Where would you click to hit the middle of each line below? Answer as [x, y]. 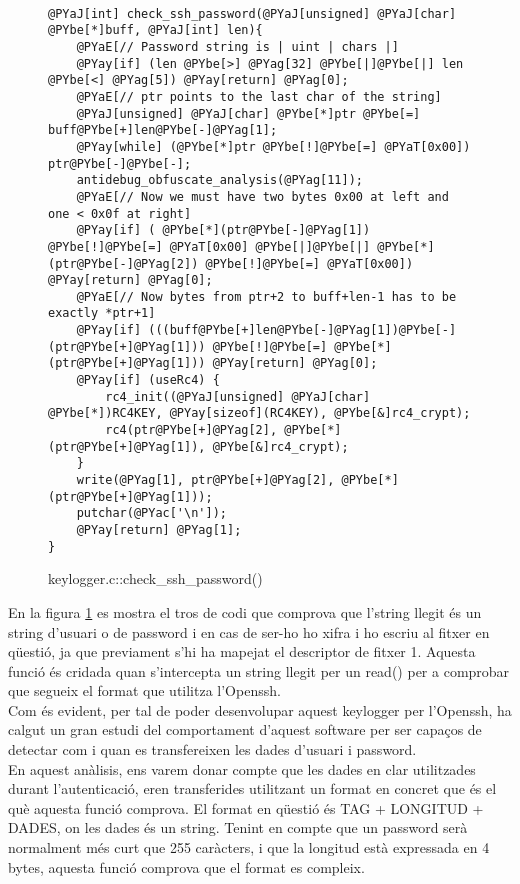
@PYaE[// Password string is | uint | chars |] [237, 46]
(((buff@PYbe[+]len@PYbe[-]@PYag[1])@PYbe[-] [302, 330]
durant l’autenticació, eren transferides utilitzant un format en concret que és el [252, 788]
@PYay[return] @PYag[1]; [159, 530]
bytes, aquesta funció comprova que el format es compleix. [186, 866]
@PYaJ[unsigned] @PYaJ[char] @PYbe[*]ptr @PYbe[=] [248, 113]
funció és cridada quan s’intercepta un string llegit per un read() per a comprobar [259, 670]
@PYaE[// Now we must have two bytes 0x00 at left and [262, 196]
